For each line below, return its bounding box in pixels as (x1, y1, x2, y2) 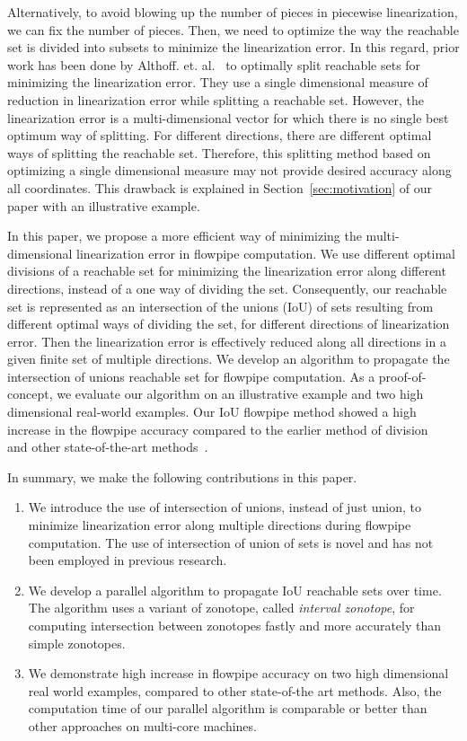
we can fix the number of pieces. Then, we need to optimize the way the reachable (7, 20, 459, 39)
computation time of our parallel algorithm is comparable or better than (28, 699, 427, 718)
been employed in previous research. (28, 551, 227, 569)
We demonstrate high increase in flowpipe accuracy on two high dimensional (28, 664, 449, 683)
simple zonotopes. (28, 633, 126, 652)
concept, (7, 384, 53, 403)
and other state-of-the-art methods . (7, 437, 208, 456)
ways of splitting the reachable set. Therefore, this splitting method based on (7, 143, 431, 162)
